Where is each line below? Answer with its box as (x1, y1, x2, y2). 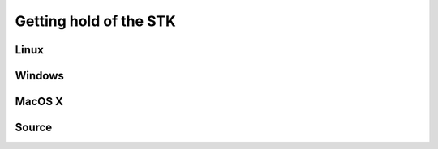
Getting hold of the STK (15, 12, 176, 30)
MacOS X (15, 95, 64, 109)
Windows (15, 69, 64, 83)
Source (15, 121, 53, 134)
